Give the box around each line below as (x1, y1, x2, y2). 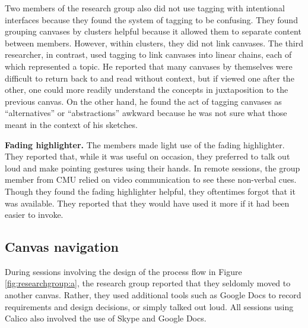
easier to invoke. (5, 208, 63, 221)
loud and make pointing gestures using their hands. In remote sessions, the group (5, 161, 300, 174)
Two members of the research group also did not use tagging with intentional (5, 2, 285, 14)
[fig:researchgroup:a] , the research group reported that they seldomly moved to (5, 277, 291, 289)
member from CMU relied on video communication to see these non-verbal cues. (5, 173, 297, 186)
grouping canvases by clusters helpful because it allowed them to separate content (5, 25, 301, 38)
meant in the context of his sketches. (5, 118, 138, 130)
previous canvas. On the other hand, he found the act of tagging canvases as (5, 95, 282, 107)
